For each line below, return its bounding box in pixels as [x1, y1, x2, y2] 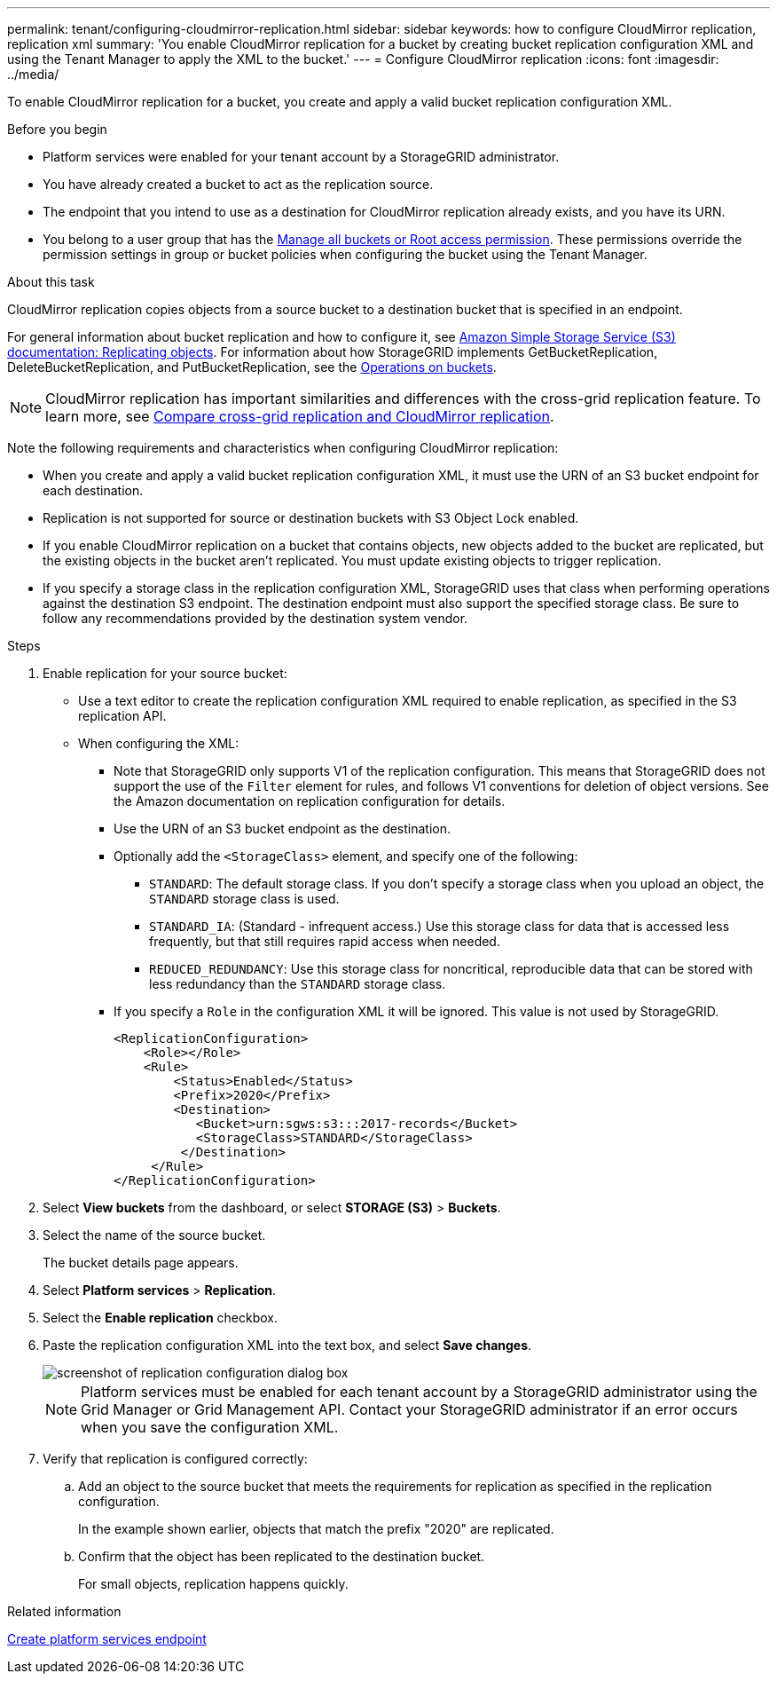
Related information [7, 1604, 122, 1619]
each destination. [43, 483, 144, 498]
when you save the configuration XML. [81, 1418, 339, 1436]
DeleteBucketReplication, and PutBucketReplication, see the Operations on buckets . [7, 359, 497, 375]
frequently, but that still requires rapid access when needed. [149, 934, 500, 949]
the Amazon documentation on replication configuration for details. [114, 793, 506, 809]
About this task [7, 274, 95, 289]
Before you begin [7, 122, 107, 137]
